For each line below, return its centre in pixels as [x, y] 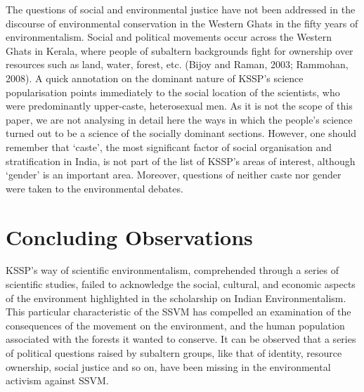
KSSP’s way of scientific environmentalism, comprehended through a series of [173, 270]
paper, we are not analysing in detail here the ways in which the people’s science [179, 119]
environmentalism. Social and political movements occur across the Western [169, 37]
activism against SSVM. [57, 380]
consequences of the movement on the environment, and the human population [175, 325]
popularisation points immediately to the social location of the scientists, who [173, 92]
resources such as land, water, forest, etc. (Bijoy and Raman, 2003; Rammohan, [177, 64]
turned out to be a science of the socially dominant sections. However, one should [181, 133]
